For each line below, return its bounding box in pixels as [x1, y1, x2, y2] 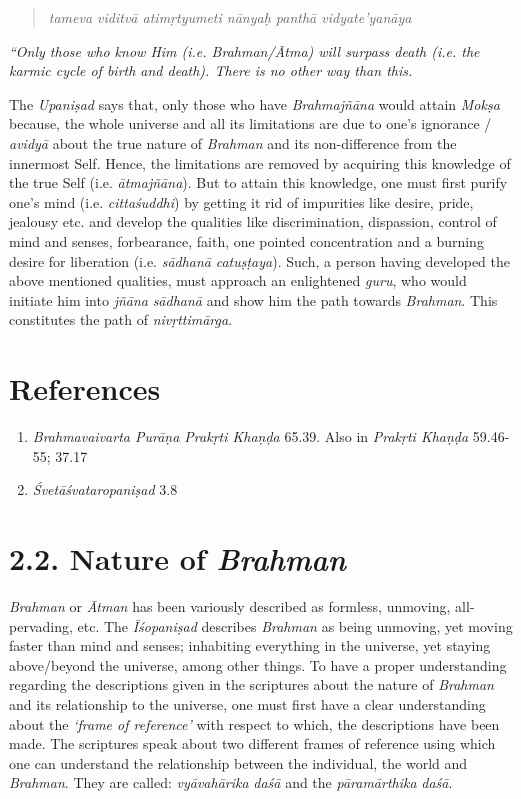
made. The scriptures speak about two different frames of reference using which [9, 733, 496, 754]
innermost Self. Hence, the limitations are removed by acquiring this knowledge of [9, 152, 511, 173]
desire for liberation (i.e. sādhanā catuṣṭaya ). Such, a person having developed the [9, 250, 510, 271]
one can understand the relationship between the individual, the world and [9, 752, 468, 773]
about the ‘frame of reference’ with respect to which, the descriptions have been [9, 713, 500, 734]
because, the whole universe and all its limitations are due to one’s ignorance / [9, 113, 492, 134]
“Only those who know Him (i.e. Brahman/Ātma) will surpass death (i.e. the [9, 40, 480, 61]
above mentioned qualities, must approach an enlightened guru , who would [9, 270, 467, 291]
